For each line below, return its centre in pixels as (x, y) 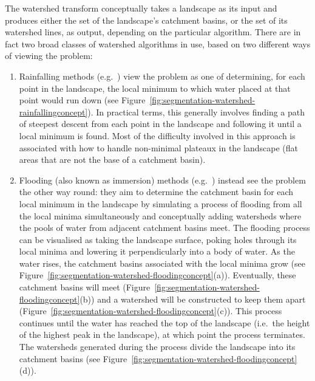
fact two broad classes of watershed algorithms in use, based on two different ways (158, 43)
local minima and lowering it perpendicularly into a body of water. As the (157, 251)
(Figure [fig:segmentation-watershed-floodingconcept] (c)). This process (151, 311)
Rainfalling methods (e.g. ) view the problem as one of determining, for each (162, 76)
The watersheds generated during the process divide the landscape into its (157, 347)
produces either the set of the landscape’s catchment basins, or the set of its (146, 20)
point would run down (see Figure (82, 100)
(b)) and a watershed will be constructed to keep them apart (193, 299)
